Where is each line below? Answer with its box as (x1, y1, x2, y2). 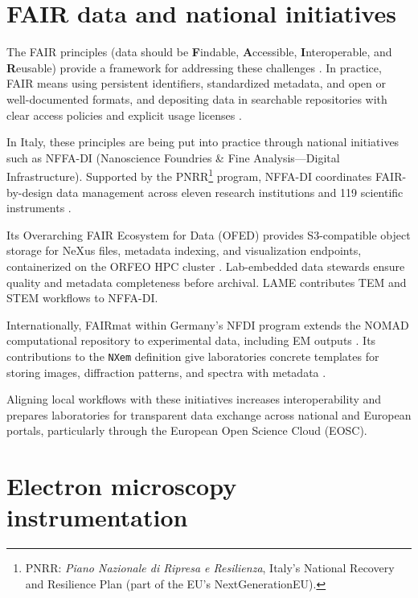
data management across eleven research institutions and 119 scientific (56, 183, 404, 200)
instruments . (6, 199, 72, 216)
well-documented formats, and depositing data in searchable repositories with (6, 90, 387, 107)
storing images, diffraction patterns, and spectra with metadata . (6, 363, 326, 380)
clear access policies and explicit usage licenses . (6, 106, 242, 123)
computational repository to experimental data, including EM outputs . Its (6, 332, 376, 349)
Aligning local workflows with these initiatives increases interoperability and (6, 391, 382, 408)
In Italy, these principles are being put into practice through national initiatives (6, 133, 400, 150)
